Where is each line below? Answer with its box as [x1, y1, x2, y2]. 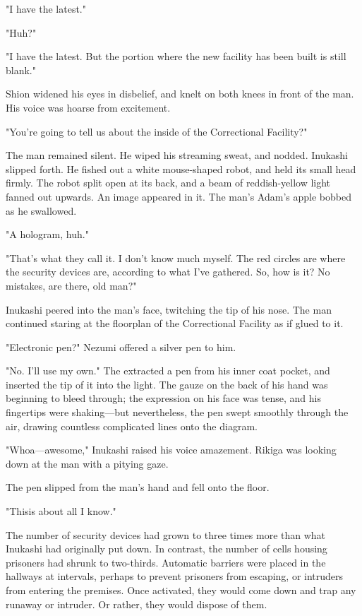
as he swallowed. [6, 203, 77, 218]
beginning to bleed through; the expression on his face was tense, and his [6, 391, 321, 405]
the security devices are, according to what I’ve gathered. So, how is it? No [6, 264, 330, 279]
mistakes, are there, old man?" [6, 278, 137, 292]
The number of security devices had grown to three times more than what [6, 527, 326, 542]
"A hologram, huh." [6, 227, 89, 242]
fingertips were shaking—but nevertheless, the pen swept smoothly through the [6, 405, 349, 420]
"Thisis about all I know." [6, 504, 116, 519]
